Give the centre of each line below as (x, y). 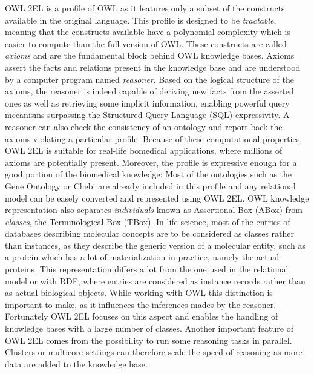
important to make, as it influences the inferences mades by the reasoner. (141, 304)
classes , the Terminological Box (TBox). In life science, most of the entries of (148, 221)
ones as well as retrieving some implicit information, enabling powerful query (147, 103)
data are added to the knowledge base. (76, 363)
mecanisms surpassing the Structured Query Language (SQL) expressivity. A (147, 115)
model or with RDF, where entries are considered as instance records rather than (155, 280)
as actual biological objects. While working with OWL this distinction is (139, 293)
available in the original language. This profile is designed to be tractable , (141, 20)
